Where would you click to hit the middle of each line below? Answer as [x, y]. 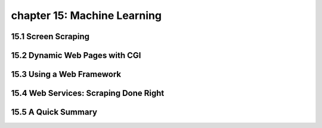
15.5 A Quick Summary [54, 112]
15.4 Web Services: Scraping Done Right [88, 93]
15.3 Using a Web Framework [66, 74]
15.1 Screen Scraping [50, 36]
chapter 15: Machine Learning [86, 15]
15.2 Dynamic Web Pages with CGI [76, 55]
